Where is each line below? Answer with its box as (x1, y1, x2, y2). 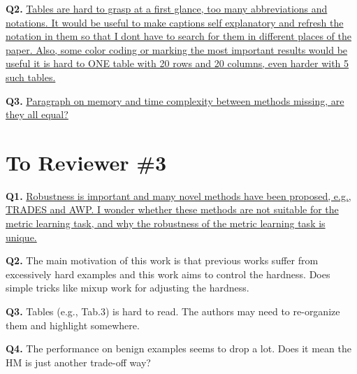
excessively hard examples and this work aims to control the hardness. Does (6, 266, 330, 281)
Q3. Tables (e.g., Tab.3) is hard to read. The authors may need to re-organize (6, 304, 340, 319)
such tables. (6, 69, 56, 84)
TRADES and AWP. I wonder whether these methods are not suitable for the (6, 202, 339, 217)
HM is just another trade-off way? (6, 354, 151, 369)
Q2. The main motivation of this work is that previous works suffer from (6, 253, 319, 268)
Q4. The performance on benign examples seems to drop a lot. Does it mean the (6, 341, 351, 356)
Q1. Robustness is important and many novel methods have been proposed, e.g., (6, 188, 351, 203)
